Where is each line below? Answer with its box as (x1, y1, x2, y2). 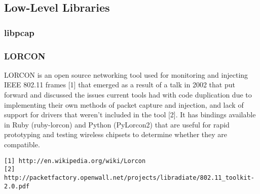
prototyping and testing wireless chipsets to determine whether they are (4, 129, 228, 140)
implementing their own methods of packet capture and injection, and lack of (4, 99, 244, 110)
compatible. (4, 139, 40, 149)
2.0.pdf (4, 182, 30, 190)
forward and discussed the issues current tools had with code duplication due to (4, 89, 252, 100)
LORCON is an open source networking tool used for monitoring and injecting (4, 69, 248, 80)
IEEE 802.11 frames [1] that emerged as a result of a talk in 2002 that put (4, 79, 235, 90)
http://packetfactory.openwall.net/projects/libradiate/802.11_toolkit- (4, 174, 254, 181)
